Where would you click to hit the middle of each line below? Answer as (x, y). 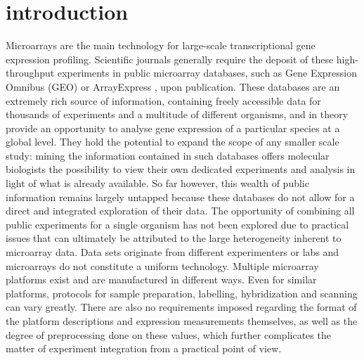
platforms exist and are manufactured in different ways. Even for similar (161, 279)
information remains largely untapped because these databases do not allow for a (180, 197)
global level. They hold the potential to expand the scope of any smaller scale (173, 142)
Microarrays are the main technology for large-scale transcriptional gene (161, 45)
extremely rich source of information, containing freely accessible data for (163, 100)
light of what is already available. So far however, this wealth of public (157, 183)
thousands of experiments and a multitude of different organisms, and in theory (177, 114)
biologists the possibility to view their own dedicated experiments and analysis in (181, 169)
